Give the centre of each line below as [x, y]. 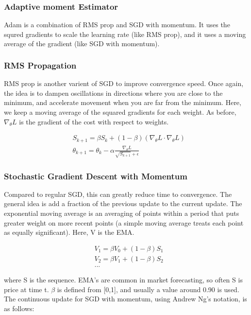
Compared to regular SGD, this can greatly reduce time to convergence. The [118, 194]
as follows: [19, 308]
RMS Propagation [40, 65]
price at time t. [26, 289]
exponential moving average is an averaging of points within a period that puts [122, 213]
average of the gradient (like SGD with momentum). [82, 44]
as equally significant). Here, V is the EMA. [69, 232]
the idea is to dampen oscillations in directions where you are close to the [113, 93]
